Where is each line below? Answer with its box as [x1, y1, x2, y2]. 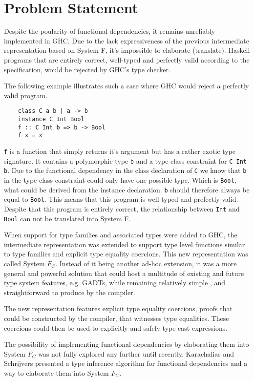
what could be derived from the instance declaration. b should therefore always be [4, 184, 250, 194]
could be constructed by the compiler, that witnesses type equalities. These [4, 313, 229, 323]
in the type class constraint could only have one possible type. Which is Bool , [4, 174, 236, 185]
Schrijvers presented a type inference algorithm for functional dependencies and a [4, 358, 248, 368]
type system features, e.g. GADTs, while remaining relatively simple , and [4, 277, 226, 288]
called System [4, 258, 45, 268]
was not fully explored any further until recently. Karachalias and [38, 348, 234, 359]
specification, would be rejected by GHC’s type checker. [4, 64, 170, 74]
